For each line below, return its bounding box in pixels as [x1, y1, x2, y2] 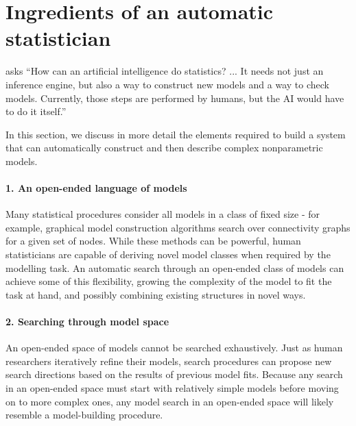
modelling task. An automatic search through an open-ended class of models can [5, 260, 344, 275]
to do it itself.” [5, 104, 67, 118]
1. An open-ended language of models [5, 181, 187, 195]
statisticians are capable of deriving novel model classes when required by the [5, 247, 331, 262]
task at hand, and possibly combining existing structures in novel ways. [5, 287, 306, 301]
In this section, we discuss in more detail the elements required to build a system [5, 127, 346, 141]
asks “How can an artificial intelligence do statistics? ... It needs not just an [5, 64, 324, 78]
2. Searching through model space [5, 314, 169, 329]
